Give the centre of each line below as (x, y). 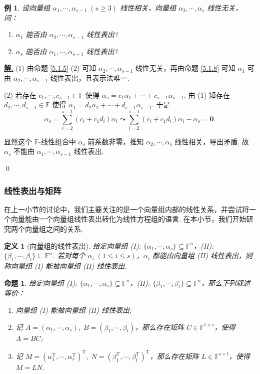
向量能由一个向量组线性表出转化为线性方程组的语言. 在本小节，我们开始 (128, 219)
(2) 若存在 (20, 95)
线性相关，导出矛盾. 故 (212, 141)
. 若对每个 (69, 255)
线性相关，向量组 (148, 8)
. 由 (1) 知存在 (207, 95)
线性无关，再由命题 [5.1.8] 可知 (185, 68)
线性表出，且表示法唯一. (90, 77)
